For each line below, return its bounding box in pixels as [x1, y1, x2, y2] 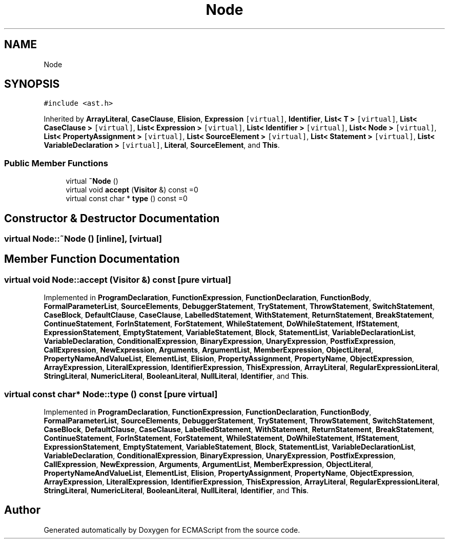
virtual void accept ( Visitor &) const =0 [66, 185, 198, 195]
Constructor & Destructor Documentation [4, 211, 220, 225]
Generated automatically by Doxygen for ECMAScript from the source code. [44, 525, 300, 534]
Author [4, 503, 40, 517]
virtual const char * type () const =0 [66, 194, 188, 203]
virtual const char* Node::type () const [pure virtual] [4, 389, 218, 399]
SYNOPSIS [4, 77, 60, 91]
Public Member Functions [4, 158, 108, 168]
